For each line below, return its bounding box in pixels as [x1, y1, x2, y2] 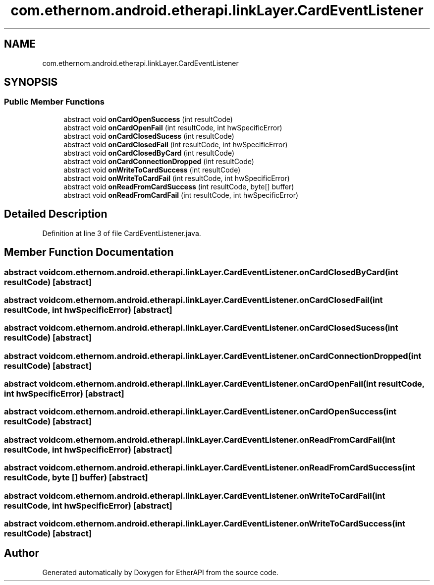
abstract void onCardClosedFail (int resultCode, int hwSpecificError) [63, 140, 288, 149]
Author [4, 547, 39, 560]
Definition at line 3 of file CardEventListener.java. [42, 229, 201, 237]
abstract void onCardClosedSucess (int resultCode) [63, 131, 234, 140]
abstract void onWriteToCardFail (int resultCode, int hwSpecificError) [63, 174, 290, 182]
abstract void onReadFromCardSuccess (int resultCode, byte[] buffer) [63, 182, 294, 191]
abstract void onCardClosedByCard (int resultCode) [63, 148, 234, 157]
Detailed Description [4, 208, 108, 221]
